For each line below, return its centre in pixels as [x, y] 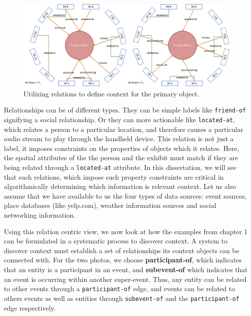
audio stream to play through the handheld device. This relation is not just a [119, 139]
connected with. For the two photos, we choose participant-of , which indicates [123, 260]
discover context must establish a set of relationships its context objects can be [122, 250]
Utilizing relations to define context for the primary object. [111, 93]
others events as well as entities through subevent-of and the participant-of [122, 298]
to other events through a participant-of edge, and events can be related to [119, 288]
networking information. [40, 215]
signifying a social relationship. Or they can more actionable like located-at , [119, 120]
